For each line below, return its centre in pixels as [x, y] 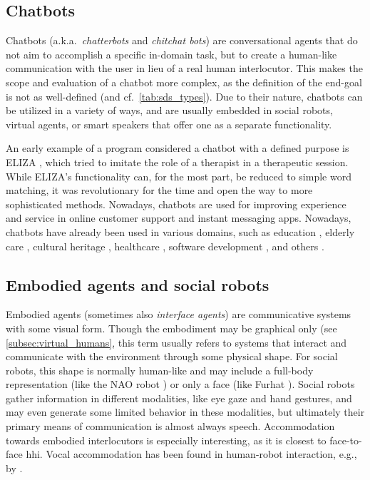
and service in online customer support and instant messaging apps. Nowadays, [179, 218]
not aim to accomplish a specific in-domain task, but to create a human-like [171, 54]
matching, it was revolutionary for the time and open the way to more [159, 190]
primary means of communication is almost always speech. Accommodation [170, 426]
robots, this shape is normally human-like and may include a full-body [160, 370]
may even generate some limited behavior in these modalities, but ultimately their [185, 412]
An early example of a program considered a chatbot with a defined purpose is [178, 148]
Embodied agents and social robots [138, 284]
